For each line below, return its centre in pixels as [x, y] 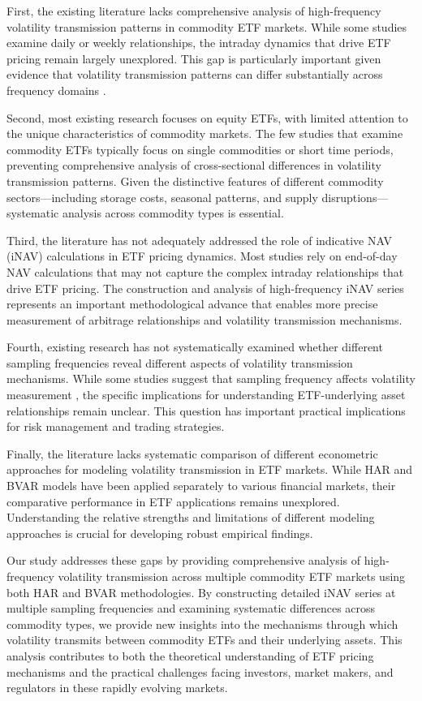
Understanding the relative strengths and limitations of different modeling [191, 517]
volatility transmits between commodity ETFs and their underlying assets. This [205, 640]
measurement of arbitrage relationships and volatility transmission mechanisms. [205, 319]
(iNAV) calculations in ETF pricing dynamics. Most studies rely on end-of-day [202, 256]
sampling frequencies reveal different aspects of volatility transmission [180, 362]
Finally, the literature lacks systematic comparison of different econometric [192, 453]
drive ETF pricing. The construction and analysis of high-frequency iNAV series [205, 288]
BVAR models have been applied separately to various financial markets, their [201, 486]
